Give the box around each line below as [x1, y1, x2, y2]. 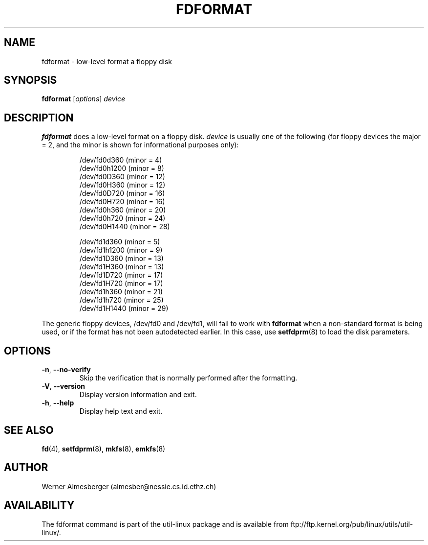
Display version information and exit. [79, 390, 197, 399]
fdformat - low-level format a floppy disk [42, 57, 172, 66]
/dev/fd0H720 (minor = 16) [79, 197, 165, 206]
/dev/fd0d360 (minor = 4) [79, 156, 162, 165]
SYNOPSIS [4, 74, 57, 87]
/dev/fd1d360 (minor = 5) [79, 237, 160, 246]
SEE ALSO [4, 424, 54, 436]
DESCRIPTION [4, 111, 74, 124]
